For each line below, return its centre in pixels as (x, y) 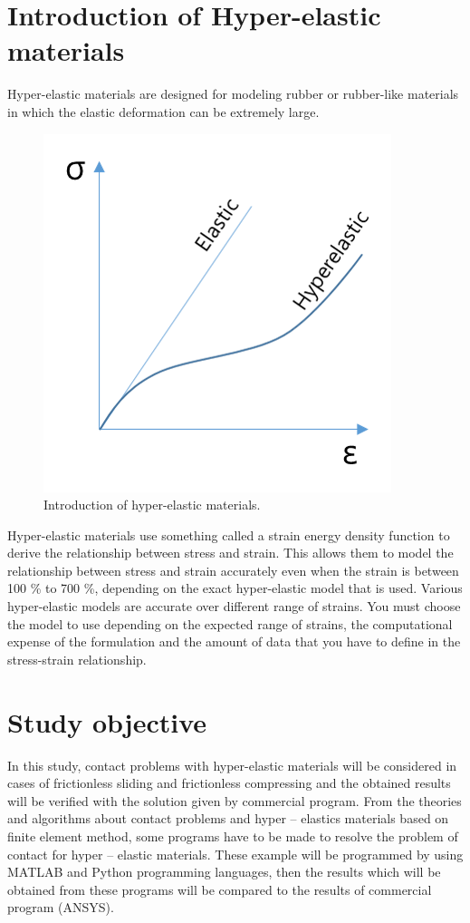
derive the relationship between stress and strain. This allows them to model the (230, 553)
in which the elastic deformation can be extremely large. (163, 111)
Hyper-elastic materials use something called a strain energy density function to (229, 534)
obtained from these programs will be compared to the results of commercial (220, 889)
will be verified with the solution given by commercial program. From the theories (235, 800)
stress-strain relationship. (77, 659)
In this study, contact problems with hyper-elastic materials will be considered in (232, 765)
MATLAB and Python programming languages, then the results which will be (224, 872)
